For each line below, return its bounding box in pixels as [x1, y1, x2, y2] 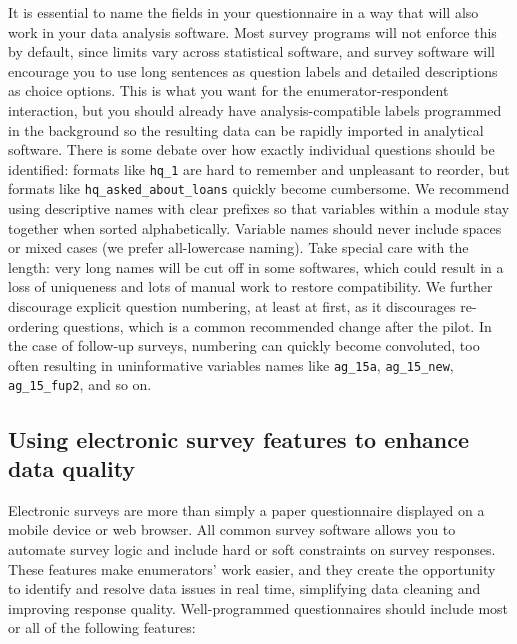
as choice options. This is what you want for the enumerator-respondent [8, 80, 449, 101]
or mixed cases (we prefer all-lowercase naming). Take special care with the [8, 237, 469, 258]
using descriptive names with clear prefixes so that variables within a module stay [8, 198, 510, 219]
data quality [8, 452, 136, 483]
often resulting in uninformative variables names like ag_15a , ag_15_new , [8, 354, 454, 375]
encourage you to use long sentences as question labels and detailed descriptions [8, 60, 498, 81]
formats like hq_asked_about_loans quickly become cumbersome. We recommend [8, 178, 510, 199]
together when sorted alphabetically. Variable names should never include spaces [8, 217, 502, 238]
